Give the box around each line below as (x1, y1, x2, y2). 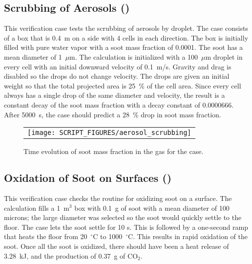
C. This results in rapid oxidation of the (128, 231, 248, 242)
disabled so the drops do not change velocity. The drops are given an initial (4, 71, 230, 81)
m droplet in (205, 51, 243, 62)
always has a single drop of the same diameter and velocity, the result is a (4, 90, 225, 100)
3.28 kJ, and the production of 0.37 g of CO (4, 250, 138, 261)
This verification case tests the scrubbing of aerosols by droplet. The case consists (4, 23, 248, 33)
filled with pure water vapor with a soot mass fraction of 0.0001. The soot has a (4, 42, 243, 52)
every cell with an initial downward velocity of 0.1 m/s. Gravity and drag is (4, 61, 231, 71)
